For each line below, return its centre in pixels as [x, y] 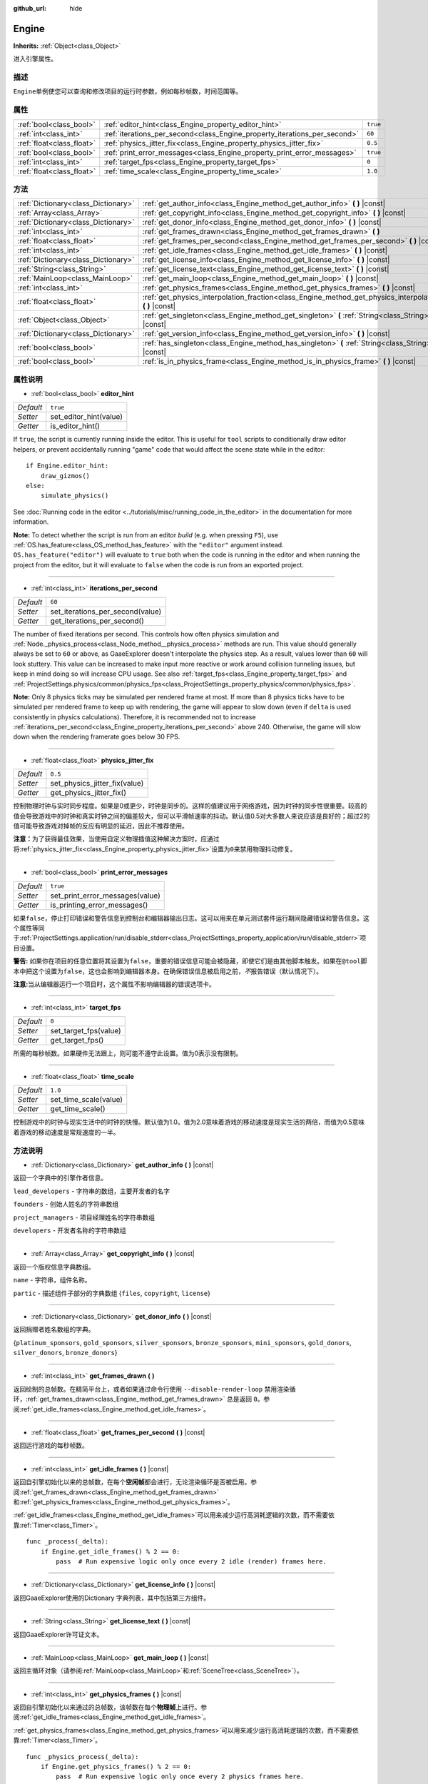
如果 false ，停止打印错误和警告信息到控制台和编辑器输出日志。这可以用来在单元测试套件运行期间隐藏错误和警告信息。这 [192, 918]
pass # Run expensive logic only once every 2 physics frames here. [180, 1777]
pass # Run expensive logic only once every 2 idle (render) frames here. [192, 1561]
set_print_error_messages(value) [105, 896]
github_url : [30, 8]
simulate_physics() [75, 496]
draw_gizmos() [65, 476]
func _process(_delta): [67, 1542]
